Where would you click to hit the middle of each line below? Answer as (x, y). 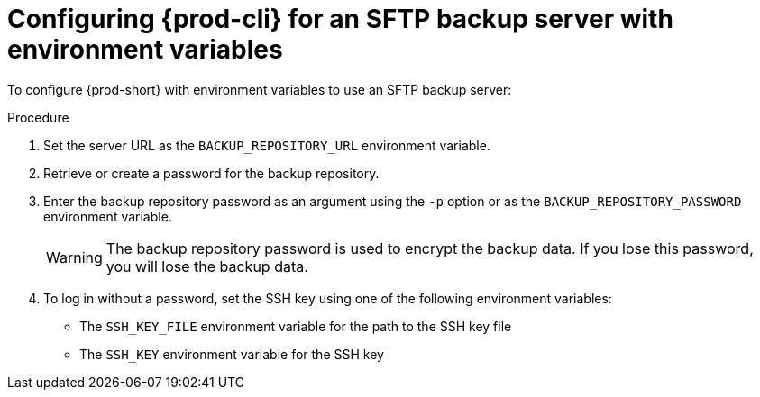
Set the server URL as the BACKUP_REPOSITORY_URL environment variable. (267, 145)
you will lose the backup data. (207, 266)
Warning (74, 257)
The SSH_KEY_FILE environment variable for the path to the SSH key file (296, 326)
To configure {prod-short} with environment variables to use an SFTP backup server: (260, 89)
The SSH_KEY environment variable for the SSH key (232, 354)
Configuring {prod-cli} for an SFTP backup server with (340, 19)
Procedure (38, 117)
